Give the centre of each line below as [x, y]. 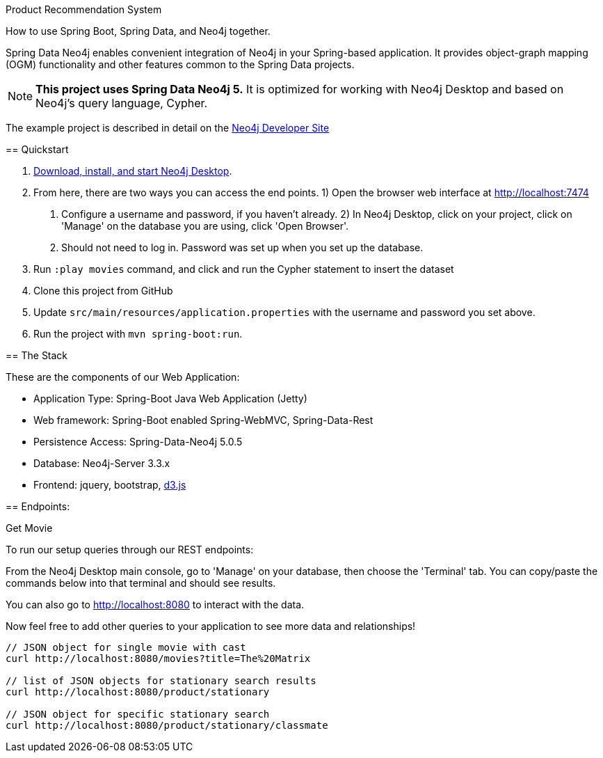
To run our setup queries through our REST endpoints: [130, 550]
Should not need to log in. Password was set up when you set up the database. [242, 247]
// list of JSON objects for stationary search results [161, 681]
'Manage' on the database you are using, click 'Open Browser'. [205, 226]
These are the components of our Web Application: [123, 377]
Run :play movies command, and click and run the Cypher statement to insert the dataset [244, 269]
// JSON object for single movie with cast [126, 647]
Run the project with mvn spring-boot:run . [138, 334]
